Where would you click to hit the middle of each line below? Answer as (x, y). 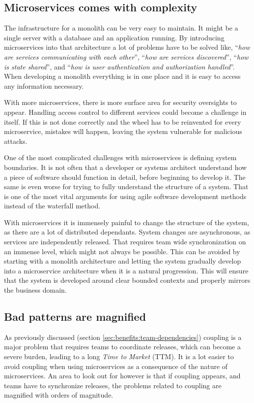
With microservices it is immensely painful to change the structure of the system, (127, 222)
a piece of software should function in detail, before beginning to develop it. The (125, 177)
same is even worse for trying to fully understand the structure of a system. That (126, 186)
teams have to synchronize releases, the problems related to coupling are (113, 385)
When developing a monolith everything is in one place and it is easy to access (122, 76)
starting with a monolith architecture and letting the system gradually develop (123, 261)
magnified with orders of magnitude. (59, 395)
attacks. (16, 141)
